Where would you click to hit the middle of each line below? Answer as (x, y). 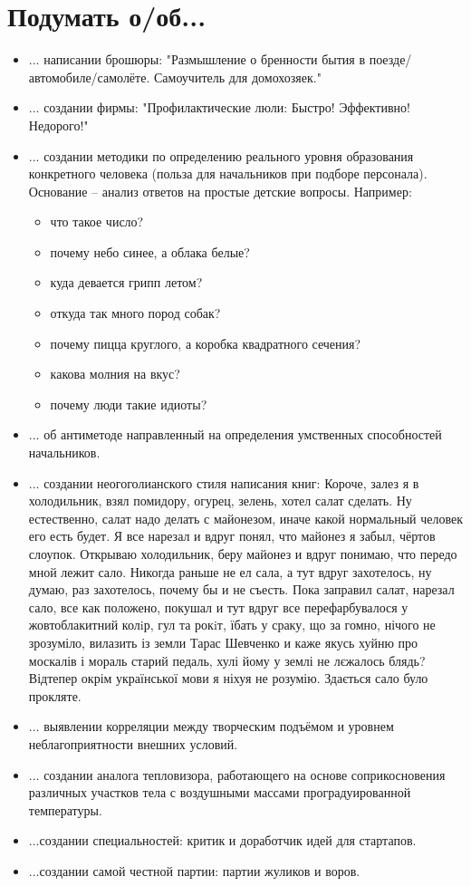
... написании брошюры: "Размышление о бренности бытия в (197, 59)
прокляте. (55, 695)
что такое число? (97, 221)
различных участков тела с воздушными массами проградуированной (220, 792)
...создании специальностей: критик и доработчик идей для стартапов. (222, 840)
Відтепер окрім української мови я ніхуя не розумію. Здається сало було (228, 678)
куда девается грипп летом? (126, 282)
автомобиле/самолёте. (89, 77)
